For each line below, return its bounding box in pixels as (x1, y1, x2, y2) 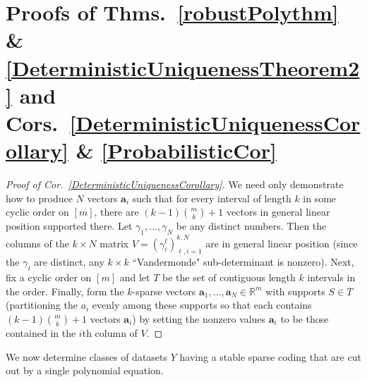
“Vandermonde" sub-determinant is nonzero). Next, (132, 254, 354, 269)
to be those (280, 311, 329, 326)
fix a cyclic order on (6, 270, 92, 285)
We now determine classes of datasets (6, 349, 168, 364)
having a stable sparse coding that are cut (179, 349, 361, 364)
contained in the (6, 325, 76, 340)
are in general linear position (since (205, 235, 358, 250)
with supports (265, 283, 325, 298)
